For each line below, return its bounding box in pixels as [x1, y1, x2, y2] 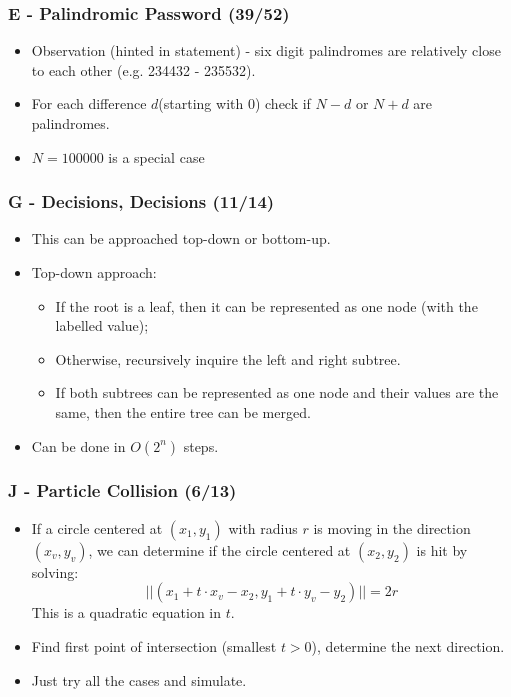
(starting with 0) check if [158, 93, 311, 114]
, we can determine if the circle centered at [88, 539, 351, 560]
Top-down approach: [31, 262, 157, 282]
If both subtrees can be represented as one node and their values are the [55, 382, 499, 403]
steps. [183, 435, 219, 456]
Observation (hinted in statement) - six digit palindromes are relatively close [31, 40, 501, 61]
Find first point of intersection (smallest [31, 635, 277, 656]
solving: [31, 561, 79, 582]
